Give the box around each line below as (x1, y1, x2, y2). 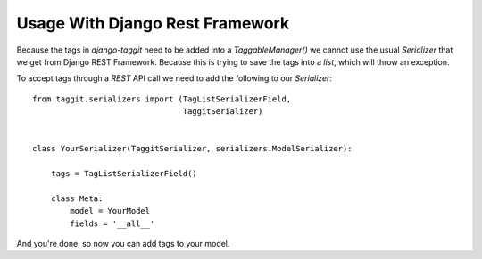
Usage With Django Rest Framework (16, 13, 290, 33)
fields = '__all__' (70, 218, 155, 229)
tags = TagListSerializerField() (50, 169, 198, 179)
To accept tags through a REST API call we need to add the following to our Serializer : (16, 73, 332, 84)
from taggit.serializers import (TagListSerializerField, (32, 93, 292, 104)
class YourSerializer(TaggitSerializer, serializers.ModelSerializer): (32, 143, 353, 154)
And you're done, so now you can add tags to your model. (16, 239, 230, 249)
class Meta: (50, 193, 104, 204)
